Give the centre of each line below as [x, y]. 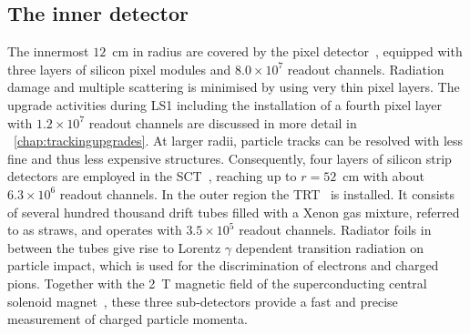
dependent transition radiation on [330, 247]
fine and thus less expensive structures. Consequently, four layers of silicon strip [230, 158]
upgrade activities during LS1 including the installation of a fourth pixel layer [225, 104]
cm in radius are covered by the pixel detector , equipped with [287, 51]
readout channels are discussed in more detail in [223, 122]
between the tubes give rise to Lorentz [114, 247]
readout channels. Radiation [366, 69]
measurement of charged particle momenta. [128, 319]
